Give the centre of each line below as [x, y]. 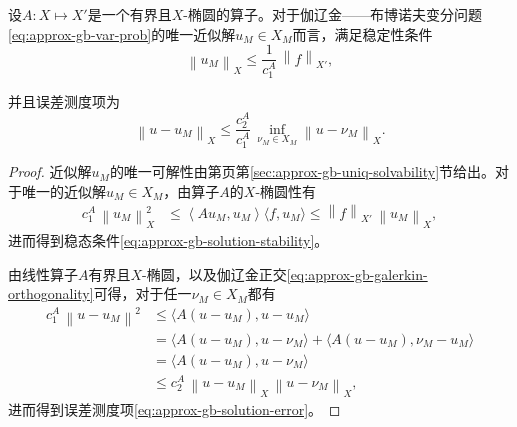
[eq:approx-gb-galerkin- [357, 273]
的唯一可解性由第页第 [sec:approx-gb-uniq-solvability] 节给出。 [302, 171]
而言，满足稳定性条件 [362, 33]
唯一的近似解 [63, 190]
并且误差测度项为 [64, 101]
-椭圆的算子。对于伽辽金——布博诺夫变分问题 [332, 14]
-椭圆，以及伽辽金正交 [214, 273]
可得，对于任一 [142, 293]
